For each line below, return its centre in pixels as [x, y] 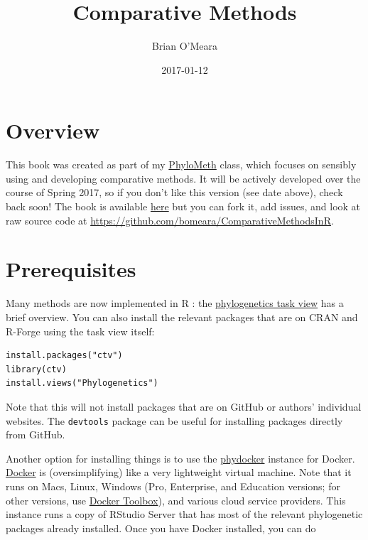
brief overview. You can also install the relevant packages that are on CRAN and [182, 317]
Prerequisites [71, 269]
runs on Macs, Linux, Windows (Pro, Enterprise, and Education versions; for [173, 486]
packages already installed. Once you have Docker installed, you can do [161, 528]
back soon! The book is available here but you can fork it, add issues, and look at [183, 206]
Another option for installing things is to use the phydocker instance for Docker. [180, 458]
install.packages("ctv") [64, 356]
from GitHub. [36, 434]
